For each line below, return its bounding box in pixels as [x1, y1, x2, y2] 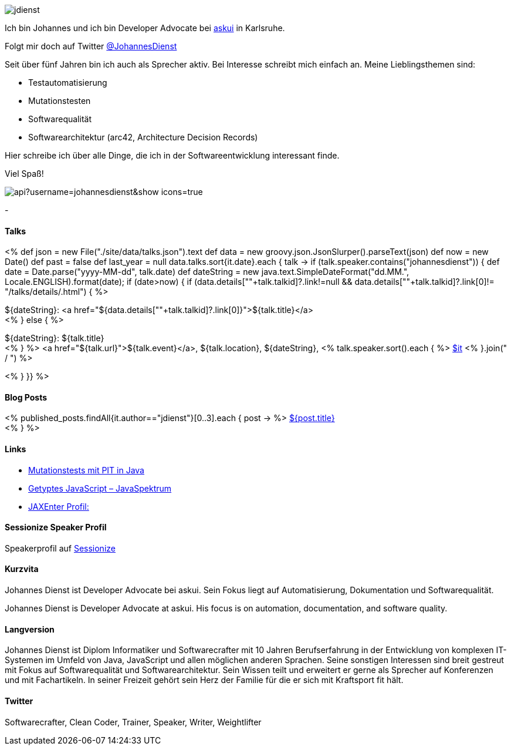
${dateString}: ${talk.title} [5, 333, 104, 344]
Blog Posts [5, 392, 48, 402]
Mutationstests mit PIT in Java [28, 465, 144, 475]
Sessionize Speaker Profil [5, 522, 107, 533]
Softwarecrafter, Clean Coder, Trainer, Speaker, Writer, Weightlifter [5, 717, 262, 727]
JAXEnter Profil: [28, 501, 89, 512]
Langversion [5, 624, 55, 634]
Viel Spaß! [5, 169, 44, 179]
